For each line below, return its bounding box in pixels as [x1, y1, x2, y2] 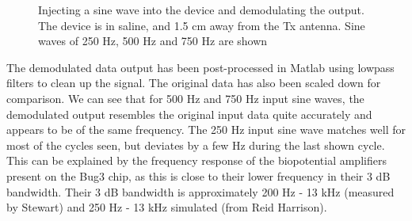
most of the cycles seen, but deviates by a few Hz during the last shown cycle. [6, 136, 385, 153]
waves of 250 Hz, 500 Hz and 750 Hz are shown [38, 32, 268, 49]
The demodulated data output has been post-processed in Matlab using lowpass [6, 59, 395, 75]
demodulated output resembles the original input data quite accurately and [6, 105, 372, 122]
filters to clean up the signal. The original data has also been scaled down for [6, 74, 381, 91]
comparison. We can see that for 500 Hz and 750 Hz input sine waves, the [6, 90, 364, 106]
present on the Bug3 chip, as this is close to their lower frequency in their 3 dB [6, 167, 391, 184]
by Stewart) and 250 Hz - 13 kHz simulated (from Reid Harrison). [6, 199, 327, 215]
